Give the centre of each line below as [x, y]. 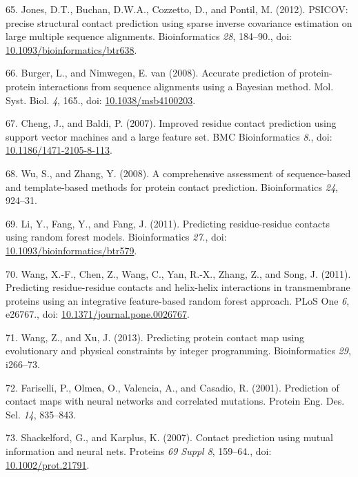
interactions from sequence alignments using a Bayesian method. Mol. [186, 86]
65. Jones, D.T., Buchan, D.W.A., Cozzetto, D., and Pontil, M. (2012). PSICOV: [177, 9]
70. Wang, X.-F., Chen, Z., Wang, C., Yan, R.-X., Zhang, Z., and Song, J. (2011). [178, 273]
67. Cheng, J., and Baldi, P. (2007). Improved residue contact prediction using [171, 123]
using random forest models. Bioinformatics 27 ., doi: [116, 237]
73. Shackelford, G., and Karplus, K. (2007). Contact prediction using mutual [169, 437]
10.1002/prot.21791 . [48, 464]
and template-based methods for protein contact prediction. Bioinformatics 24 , [172, 186]
